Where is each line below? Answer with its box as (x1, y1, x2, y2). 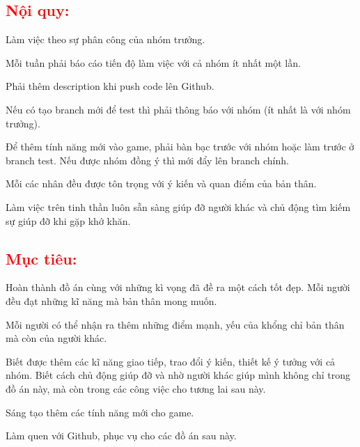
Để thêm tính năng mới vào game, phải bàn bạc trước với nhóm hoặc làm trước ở (6, 139, 354, 154)
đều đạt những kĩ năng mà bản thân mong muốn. (6, 293, 217, 308)
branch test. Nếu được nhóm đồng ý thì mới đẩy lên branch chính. (6, 152, 289, 167)
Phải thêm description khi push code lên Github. (6, 79, 214, 93)
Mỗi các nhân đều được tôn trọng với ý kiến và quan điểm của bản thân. (6, 176, 317, 191)
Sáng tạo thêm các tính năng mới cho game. (6, 405, 194, 419)
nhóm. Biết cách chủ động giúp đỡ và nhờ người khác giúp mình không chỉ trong (6, 368, 350, 382)
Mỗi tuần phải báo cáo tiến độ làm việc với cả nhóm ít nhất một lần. (6, 55, 301, 70)
